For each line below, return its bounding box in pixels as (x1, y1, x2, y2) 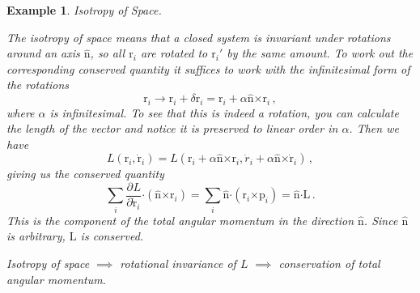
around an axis (6, 45, 80, 62)
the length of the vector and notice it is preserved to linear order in (6, 120, 338, 137)
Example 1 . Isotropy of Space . (6, 2, 162, 18)
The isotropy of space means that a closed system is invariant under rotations (6, 28, 391, 45)
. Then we (349, 120, 399, 137)
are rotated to (140, 45, 208, 62)
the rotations (6, 76, 70, 93)
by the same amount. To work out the (227, 45, 414, 62)
